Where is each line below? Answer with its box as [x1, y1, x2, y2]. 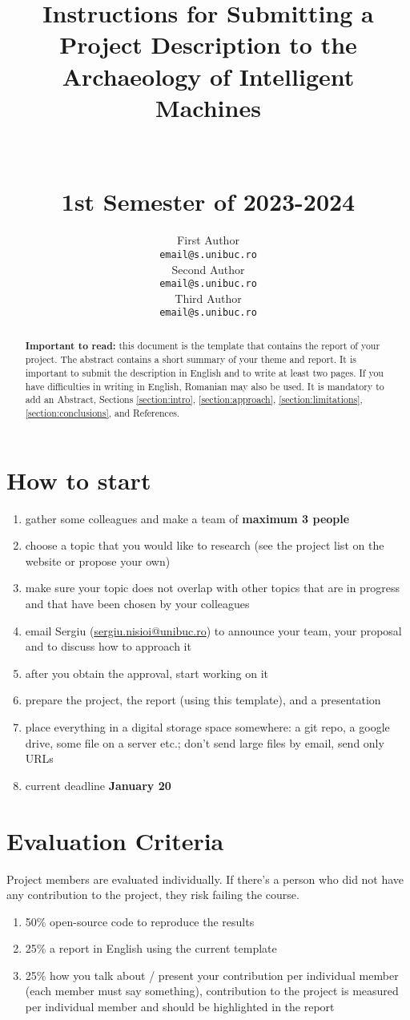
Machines [155, 91, 261, 123]
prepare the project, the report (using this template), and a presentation [25, 691, 381, 708]
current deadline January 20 [25, 776, 171, 793]
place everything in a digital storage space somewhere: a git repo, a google [25, 719, 390, 736]
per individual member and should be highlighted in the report [25, 998, 335, 1015]
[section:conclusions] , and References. [25, 406, 180, 420]
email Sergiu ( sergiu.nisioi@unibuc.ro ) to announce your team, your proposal [25, 622, 402, 639]
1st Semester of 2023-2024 [61, 185, 356, 218]
